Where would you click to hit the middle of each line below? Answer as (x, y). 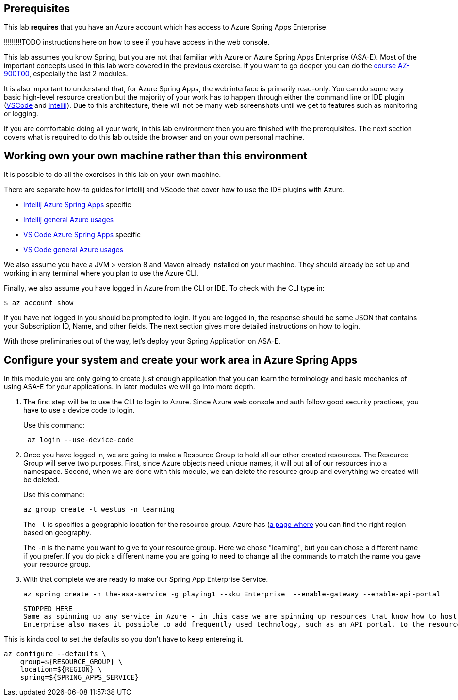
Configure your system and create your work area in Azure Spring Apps (181, 360)
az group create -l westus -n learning (99, 510)
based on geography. (57, 533)
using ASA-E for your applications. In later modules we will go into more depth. (130, 387)
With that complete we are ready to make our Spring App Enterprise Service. (146, 579)
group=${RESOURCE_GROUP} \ (71, 662)
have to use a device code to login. (79, 410)
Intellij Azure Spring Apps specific (77, 205)
